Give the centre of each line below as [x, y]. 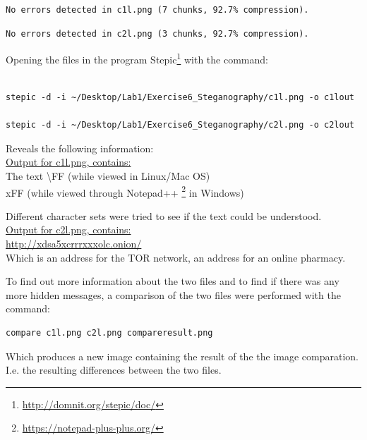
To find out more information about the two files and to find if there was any [173, 281]
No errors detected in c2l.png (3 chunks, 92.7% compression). [157, 33]
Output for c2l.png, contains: [68, 230]
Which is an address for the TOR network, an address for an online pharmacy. [176, 257]
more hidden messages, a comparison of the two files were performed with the [173, 294]
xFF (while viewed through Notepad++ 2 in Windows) [125, 191]
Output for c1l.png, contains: [68, 162]
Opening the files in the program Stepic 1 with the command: [137, 58]
